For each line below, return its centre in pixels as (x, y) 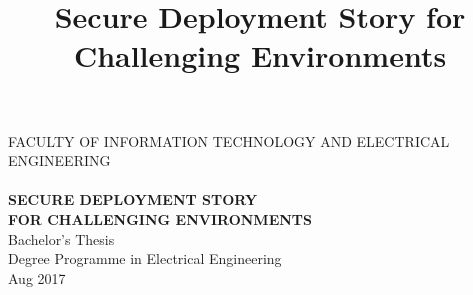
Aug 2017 (37, 277)
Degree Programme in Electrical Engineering (145, 258)
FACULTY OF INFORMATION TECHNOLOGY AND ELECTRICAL (229, 140)
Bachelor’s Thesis (61, 238)
